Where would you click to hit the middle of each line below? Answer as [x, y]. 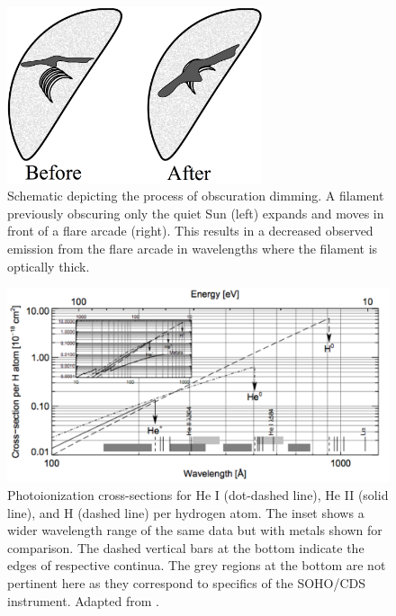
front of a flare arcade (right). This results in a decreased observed [190, 231]
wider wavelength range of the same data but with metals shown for [195, 530]
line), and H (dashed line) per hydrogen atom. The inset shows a [186, 512]
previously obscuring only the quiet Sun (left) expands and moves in [196, 213]
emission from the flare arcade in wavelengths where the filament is [193, 249]
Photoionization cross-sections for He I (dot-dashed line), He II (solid [198, 495]
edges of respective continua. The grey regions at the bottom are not [197, 565]
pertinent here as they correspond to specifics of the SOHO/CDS [187, 582]
